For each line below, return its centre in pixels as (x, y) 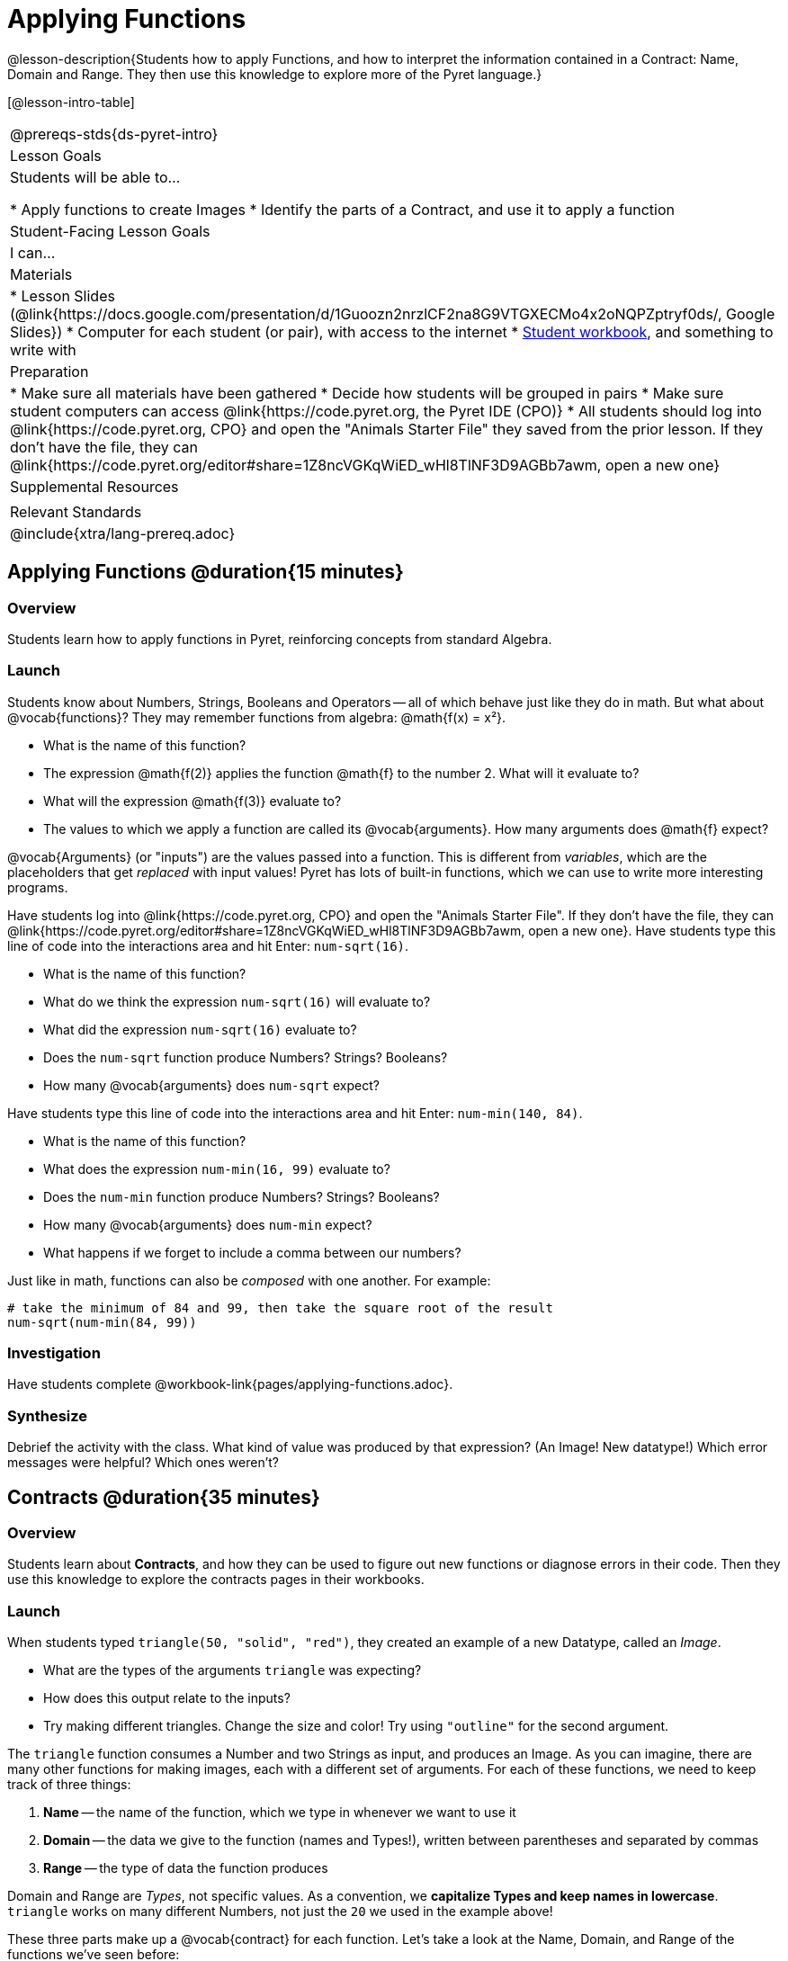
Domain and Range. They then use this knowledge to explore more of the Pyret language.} (275, 74)
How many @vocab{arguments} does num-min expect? (208, 1224)
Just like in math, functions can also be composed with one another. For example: (249, 1280)
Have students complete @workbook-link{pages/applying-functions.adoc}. (230, 1384)
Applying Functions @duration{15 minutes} (206, 572)
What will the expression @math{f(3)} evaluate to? (193, 801)
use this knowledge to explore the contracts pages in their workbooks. (216, 1580)
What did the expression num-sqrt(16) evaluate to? (200, 1029)
